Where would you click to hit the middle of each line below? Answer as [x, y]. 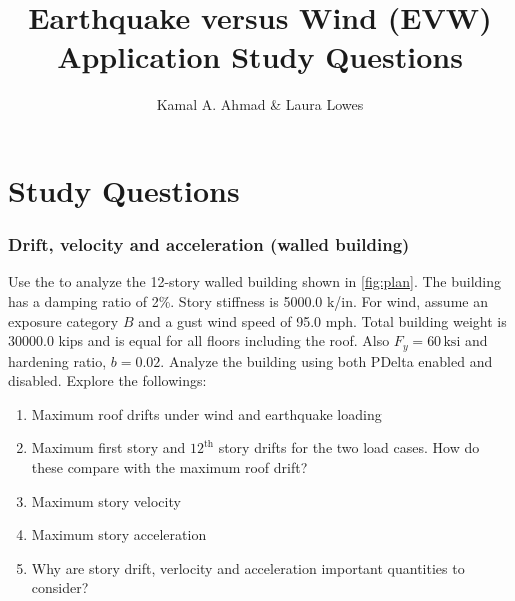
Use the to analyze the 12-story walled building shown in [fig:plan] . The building [255, 281]
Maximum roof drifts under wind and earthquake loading [206, 413]
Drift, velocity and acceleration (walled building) [209, 244]
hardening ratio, [57, 360]
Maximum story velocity [106, 500]
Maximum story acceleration [119, 534]
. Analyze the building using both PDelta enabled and [326, 360]
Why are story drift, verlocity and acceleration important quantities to [248, 567]
